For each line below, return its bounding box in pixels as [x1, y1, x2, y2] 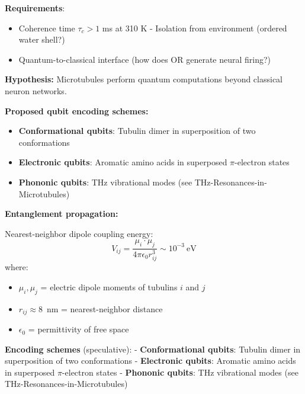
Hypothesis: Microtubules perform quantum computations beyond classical [5, 73, 283, 85]
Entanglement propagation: [5, 207, 118, 220]
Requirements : [5, 2, 65, 14]
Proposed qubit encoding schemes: [5, 104, 149, 117]
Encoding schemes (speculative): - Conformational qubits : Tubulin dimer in [5, 342, 301, 355]
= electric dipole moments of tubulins [40, 280, 178, 293]
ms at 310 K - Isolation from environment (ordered [102, 21, 287, 34]
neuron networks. [5, 84, 67, 97]
